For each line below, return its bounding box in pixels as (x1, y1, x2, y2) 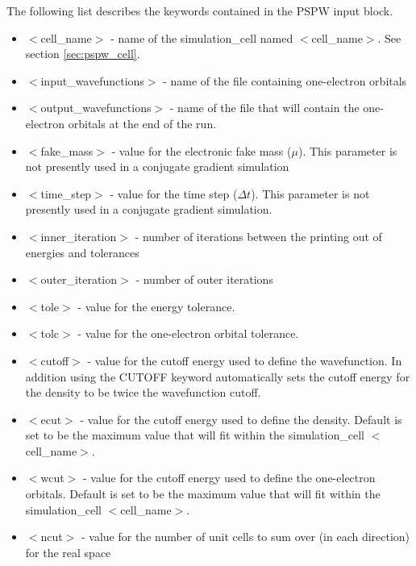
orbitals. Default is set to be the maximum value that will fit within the (25, 485, 381, 502)
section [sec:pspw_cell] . (25, 45, 140, 62)
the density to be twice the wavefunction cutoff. (25, 384, 261, 401)
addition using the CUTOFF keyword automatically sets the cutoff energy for (25, 368, 410, 385)
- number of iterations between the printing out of (135, 227, 382, 244)
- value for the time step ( (110, 185, 238, 202)
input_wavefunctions (40, 72, 144, 89)
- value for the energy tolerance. (77, 298, 235, 314)
